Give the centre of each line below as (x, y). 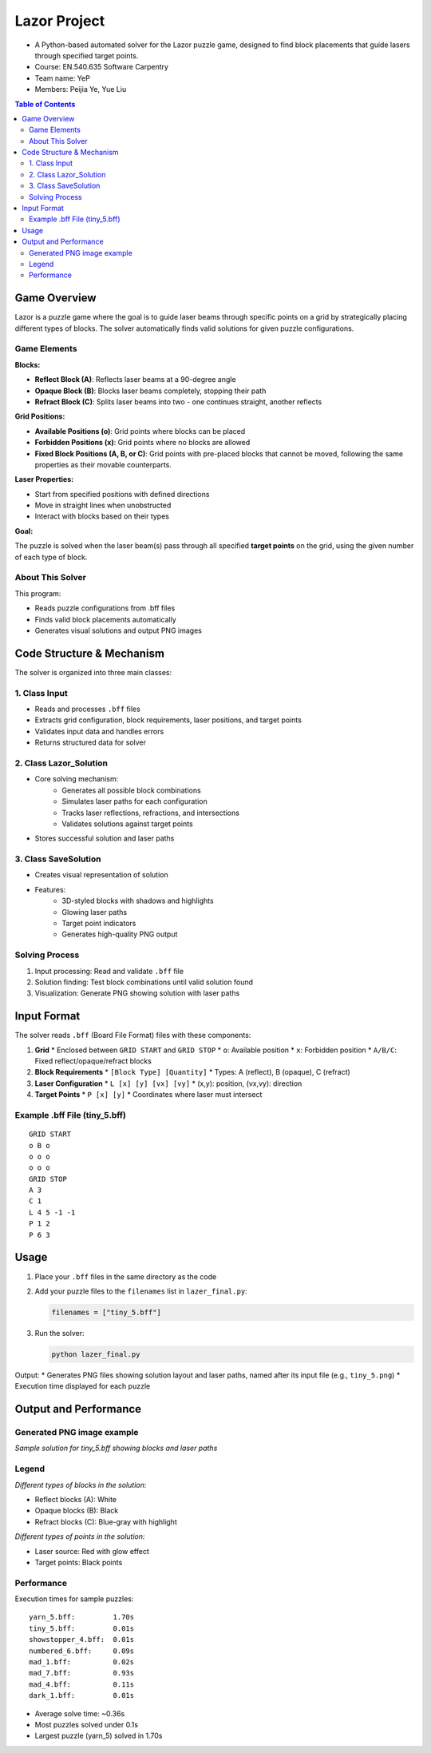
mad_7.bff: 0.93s (82, 1673)
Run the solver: (59, 1333)
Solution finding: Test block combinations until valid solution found (144, 982)
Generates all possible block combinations (131, 790)
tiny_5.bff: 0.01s (82, 1628)
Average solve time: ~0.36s (80, 1713)
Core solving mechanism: (77, 779)
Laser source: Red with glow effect (92, 1551)
